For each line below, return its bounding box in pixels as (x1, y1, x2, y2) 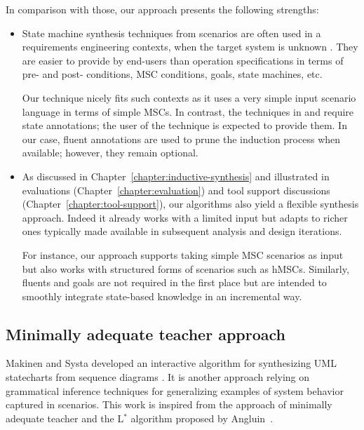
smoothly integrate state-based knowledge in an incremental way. (22, 288, 302, 303)
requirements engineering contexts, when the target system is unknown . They (22, 39, 358, 54)
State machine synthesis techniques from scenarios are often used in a (22, 25, 321, 40)
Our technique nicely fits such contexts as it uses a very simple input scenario (22, 90, 356, 105)
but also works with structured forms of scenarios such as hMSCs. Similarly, (22, 261, 349, 276)
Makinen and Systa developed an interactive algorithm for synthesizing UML (6, 356, 337, 370)
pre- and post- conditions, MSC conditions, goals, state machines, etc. (22, 67, 323, 81)
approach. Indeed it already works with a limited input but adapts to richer (22, 210, 348, 224)
